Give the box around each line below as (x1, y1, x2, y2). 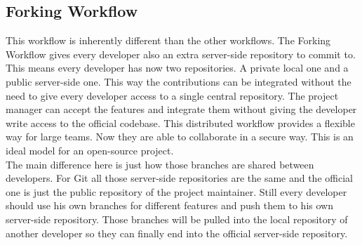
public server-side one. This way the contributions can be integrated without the (6, 74, 351, 88)
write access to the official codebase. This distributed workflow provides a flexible (6, 115, 355, 130)
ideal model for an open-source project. (6, 143, 174, 157)
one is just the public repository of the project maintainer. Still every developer (6, 184, 347, 199)
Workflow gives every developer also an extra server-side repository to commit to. (6, 46, 356, 61)
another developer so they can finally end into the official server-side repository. (6, 225, 348, 240)
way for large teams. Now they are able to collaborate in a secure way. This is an (6, 129, 354, 144)
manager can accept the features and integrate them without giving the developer (6, 102, 357, 117)
